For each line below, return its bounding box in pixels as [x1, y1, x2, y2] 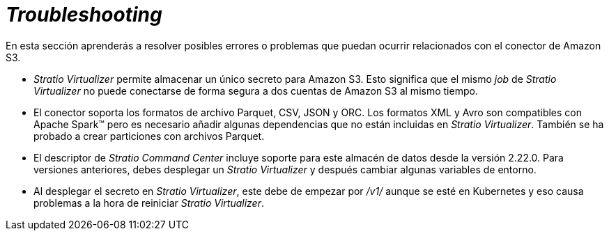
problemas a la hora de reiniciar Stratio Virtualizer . [33, 196, 264, 209]
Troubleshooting [6, 3, 162, 26]
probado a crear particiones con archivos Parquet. [33, 129, 265, 142]
